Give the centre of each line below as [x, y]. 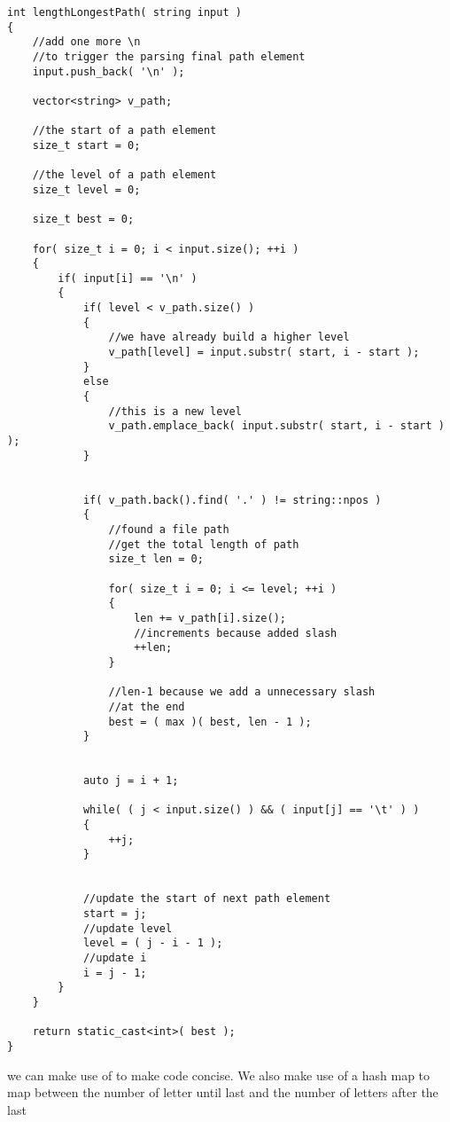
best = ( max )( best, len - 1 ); [210, 722]
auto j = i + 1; [131, 781]
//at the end [147, 706]
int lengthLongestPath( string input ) [124, 12]
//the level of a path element [124, 175]
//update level [128, 928]
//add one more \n [86, 42]
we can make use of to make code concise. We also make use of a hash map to [219, 1075]
